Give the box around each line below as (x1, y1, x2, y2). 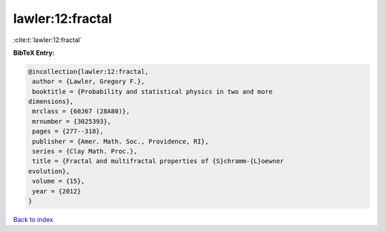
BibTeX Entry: (13, 48, 55, 57)
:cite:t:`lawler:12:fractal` (13, 36, 82, 44)
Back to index (13, 215, 53, 223)
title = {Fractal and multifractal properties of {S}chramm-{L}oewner (32, 157, 284, 165)
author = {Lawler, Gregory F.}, (32, 78, 145, 85)
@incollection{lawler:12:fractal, (28, 68, 149, 75)
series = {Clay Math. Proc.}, (32, 147, 138, 156)
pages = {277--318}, (32, 127, 104, 135)
